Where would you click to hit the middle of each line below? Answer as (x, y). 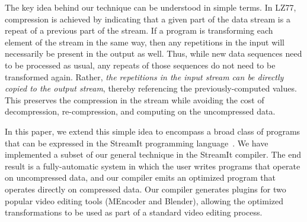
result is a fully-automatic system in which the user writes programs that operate (153, 166)
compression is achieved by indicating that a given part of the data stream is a (148, 19)
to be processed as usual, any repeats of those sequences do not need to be (140, 65)
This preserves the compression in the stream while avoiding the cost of (135, 99)
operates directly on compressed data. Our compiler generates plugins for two (145, 189)
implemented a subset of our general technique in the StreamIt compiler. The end (153, 154)
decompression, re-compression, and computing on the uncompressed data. (140, 111)
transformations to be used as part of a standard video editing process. (134, 212)
